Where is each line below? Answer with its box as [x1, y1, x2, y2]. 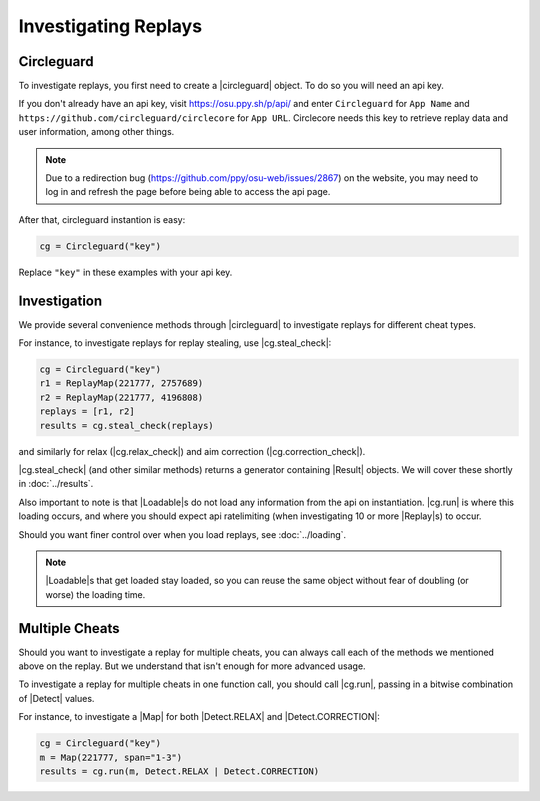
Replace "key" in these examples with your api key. [18, 266, 233, 278]
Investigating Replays [18, 15, 203, 37]
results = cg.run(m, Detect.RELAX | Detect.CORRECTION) [39, 765, 320, 777]
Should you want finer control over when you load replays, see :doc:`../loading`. [18, 528, 347, 540]
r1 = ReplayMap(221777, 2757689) [39, 378, 204, 389]
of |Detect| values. [18, 692, 95, 704]
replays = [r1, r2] [39, 406, 135, 417]
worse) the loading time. [45, 588, 146, 600]
